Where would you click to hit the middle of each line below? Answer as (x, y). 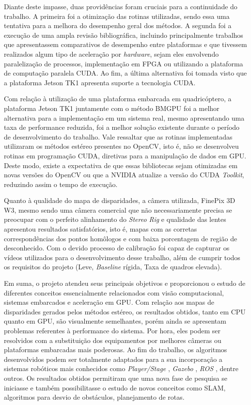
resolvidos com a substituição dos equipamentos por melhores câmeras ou (113, 340)
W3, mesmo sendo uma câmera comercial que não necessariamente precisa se (118, 210)
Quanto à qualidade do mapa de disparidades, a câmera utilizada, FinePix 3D (120, 200)
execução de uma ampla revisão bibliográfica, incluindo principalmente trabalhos (124, 35)
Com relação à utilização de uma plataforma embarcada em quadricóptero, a (118, 99)
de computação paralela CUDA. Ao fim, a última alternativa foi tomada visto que (125, 73)
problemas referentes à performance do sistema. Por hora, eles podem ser (112, 330)
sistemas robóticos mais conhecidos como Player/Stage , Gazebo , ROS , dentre (121, 368)
